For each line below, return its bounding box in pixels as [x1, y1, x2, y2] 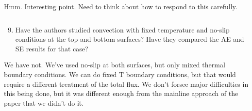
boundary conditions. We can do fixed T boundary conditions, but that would [4, 69, 236, 79]
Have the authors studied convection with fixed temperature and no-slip [15, 24, 230, 34]
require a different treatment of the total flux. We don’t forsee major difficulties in [4, 79, 249, 89]
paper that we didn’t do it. [4, 97, 84, 108]
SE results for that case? [15, 43, 88, 53]
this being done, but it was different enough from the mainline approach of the [4, 88, 238, 98]
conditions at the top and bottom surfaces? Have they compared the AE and [15, 34, 244, 44]
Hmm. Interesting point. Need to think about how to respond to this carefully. [4, 1, 237, 11]
